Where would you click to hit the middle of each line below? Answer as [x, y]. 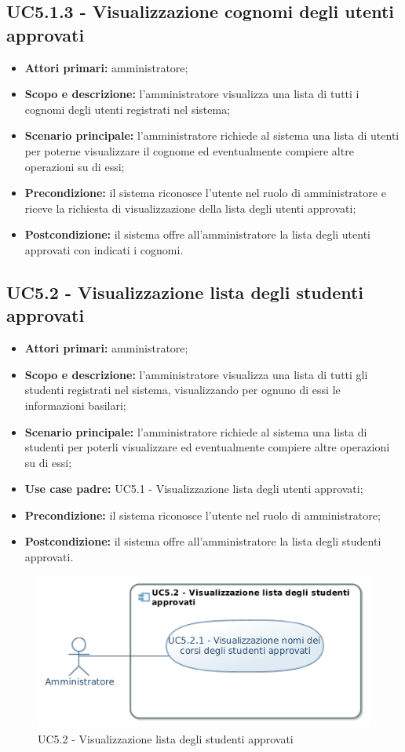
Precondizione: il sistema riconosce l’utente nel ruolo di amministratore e [205, 193]
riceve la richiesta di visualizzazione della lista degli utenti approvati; [190, 208]
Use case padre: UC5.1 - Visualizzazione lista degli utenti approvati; [194, 489]
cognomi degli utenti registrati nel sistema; [128, 109]
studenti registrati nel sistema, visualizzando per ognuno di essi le [182, 390]
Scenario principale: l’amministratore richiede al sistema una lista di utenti [212, 135]
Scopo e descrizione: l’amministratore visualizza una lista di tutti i [192, 94]
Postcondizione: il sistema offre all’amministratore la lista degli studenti [203, 541]
